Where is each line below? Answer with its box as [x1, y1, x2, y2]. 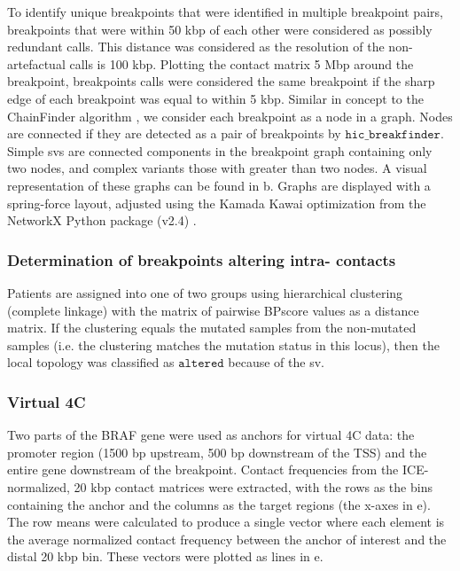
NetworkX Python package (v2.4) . [7, 211, 197, 230]
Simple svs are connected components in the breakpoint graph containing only [7, 141, 433, 160]
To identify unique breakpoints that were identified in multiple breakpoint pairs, [7, 3, 443, 20]
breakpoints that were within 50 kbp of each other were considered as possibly [7, 20, 433, 38]
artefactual [7, 54, 66, 73]
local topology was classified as [7, 353, 175, 372]
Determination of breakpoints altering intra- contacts [7, 248, 396, 270]
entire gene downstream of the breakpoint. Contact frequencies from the [7, 460, 399, 479]
